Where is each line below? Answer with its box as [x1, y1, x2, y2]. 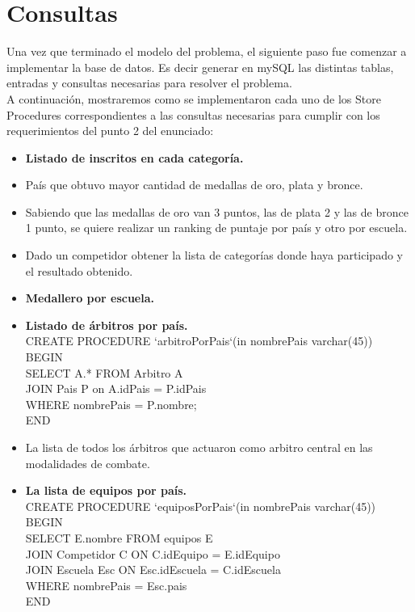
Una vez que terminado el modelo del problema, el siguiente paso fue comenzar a [6, 43, 407, 60]
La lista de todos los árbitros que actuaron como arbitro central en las [25, 439, 373, 455]
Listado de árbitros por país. [25, 316, 188, 333]
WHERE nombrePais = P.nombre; [25, 395, 197, 412]
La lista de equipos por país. [25, 482, 187, 499]
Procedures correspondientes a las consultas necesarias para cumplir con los [6, 106, 380, 123]
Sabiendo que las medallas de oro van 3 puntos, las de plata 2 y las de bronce [25, 203, 409, 220]
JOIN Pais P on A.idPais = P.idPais [25, 380, 207, 397]
